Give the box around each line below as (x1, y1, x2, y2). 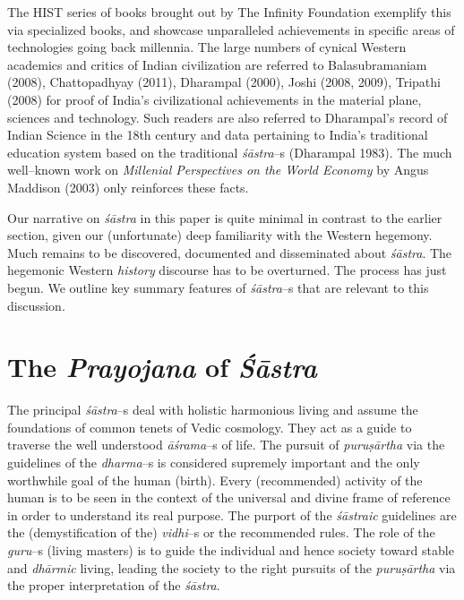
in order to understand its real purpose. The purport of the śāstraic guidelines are (7, 505, 457, 524)
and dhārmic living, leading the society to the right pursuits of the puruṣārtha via (7, 558, 456, 577)
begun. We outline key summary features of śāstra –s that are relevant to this (7, 278, 429, 296)
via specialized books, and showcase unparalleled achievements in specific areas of (7, 20, 455, 39)
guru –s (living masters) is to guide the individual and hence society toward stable (7, 540, 454, 559)
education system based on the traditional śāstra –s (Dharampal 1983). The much (7, 142, 452, 161)
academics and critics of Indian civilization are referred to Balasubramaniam (7, 55, 427, 73)
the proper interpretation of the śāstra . (7, 576, 220, 595)
